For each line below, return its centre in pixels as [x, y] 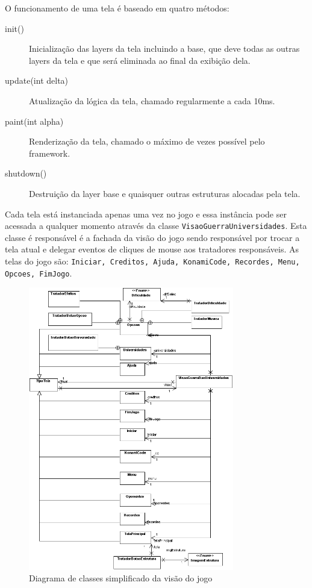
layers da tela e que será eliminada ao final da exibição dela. [140, 60]
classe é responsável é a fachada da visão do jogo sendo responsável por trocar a [152, 237]
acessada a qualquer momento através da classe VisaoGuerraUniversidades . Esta [156, 226]
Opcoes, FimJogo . [39, 273]
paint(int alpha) [34, 121]
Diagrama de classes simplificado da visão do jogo [121, 578]
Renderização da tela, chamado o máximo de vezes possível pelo [147, 141]
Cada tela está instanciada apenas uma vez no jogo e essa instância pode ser [146, 214]
